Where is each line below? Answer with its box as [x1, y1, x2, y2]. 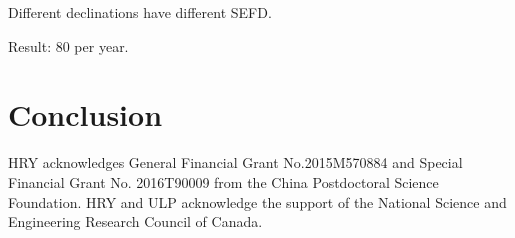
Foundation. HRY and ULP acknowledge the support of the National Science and [8, 191, 507, 212]
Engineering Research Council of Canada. [8, 211, 263, 232]
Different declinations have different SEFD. [8, 2, 272, 22]
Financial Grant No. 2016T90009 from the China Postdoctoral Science [8, 171, 439, 192]
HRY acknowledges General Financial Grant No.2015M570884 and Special [8, 152, 463, 173]
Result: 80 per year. [8, 35, 129, 56]
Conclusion [8, 94, 163, 135]
